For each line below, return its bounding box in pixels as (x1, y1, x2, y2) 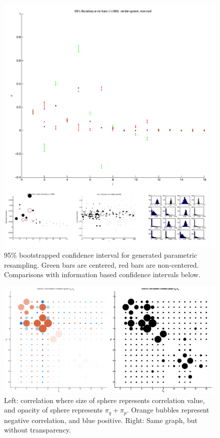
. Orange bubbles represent (126, 405, 209, 415)
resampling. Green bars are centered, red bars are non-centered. (4, 259, 199, 270)
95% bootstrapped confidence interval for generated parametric (4, 249, 197, 260)
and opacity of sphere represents (4, 405, 103, 415)
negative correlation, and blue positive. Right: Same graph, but (4, 415, 197, 425)
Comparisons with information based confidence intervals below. (4, 269, 200, 280)
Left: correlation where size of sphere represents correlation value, (4, 395, 205, 405)
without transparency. (4, 425, 71, 435)
